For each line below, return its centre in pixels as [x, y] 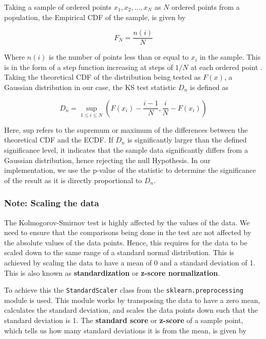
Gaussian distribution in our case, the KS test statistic [90, 87]
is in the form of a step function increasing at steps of [89, 67]
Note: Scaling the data [52, 203]
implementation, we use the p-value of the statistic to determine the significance [130, 170]
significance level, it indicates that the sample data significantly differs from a [126, 150]
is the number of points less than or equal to [119, 57]
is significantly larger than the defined [187, 140]
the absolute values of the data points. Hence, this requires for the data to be [126, 242]
